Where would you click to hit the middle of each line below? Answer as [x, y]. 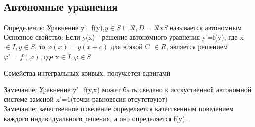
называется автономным [206, 27]
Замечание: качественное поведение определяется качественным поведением [119, 109]
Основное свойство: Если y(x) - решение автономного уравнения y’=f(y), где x [124, 37]
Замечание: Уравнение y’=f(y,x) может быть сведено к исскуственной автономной [128, 89]
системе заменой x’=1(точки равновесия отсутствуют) [86, 99]
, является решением [197, 47]
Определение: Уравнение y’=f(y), [54, 27]
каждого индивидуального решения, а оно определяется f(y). [96, 118]
